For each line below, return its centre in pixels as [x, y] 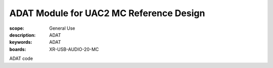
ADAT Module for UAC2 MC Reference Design [107, 13]
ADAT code [21, 58]
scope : [17, 28]
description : [22, 35]
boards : [18, 49]
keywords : [21, 42]
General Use [62, 28]
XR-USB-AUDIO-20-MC [74, 49]
